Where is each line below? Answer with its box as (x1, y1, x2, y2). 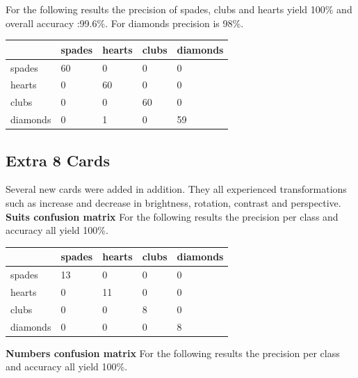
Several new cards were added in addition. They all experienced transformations (6, 182, 347, 196)
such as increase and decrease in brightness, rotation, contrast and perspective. (6, 195, 341, 210)
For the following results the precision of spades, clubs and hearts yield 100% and (6, 2, 352, 16)
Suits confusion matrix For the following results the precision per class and (6, 209, 339, 223)
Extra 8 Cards (6, 149, 110, 171)
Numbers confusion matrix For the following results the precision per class (6, 345, 340, 360)
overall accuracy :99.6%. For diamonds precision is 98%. (6, 15, 244, 30)
